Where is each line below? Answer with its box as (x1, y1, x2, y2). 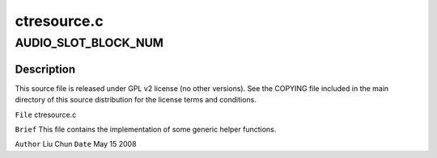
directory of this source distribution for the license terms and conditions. (15, 95, 257, 105)
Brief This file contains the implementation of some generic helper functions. (15, 124, 277, 134)
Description (15, 62, 76, 76)
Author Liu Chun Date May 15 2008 (15, 139, 137, 149)
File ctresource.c (15, 110, 77, 119)
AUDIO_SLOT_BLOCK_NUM (15, 35, 163, 50)
